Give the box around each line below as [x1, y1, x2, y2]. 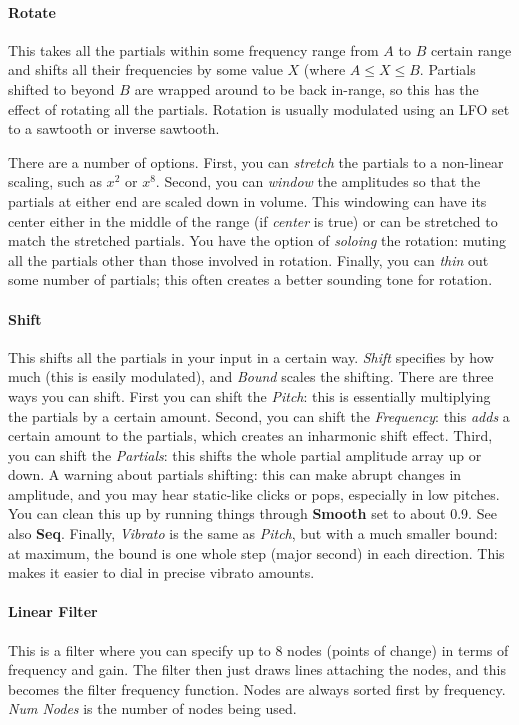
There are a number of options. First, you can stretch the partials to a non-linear [8, 151, 504, 172]
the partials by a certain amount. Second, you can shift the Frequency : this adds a [8, 405, 510, 426]
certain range [430, 39, 512, 60]
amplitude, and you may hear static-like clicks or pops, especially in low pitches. [8, 483, 500, 504]
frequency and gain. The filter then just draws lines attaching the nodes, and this [8, 659, 506, 680]
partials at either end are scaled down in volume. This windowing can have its [8, 190, 487, 211]
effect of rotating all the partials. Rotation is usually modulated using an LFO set [8, 98, 510, 119]
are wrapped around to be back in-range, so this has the [134, 78, 479, 99]
